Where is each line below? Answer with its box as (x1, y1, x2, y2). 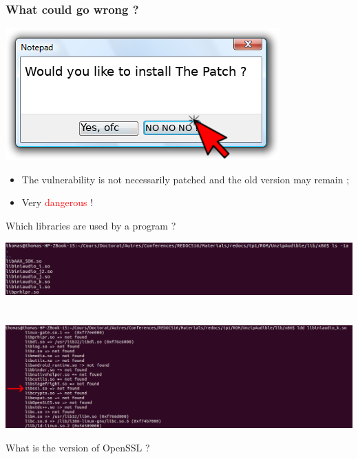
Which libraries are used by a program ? (6, 218, 176, 232)
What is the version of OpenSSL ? (6, 440, 150, 454)
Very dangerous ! (21, 195, 94, 210)
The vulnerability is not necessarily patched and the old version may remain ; (21, 172, 350, 186)
